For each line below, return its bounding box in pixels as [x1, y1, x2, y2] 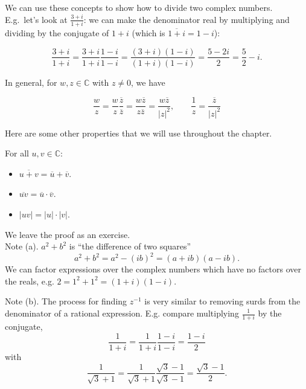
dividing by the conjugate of [5, 26, 109, 39]
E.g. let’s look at [5, 13, 68, 25]
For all [5, 147, 29, 159]
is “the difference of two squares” [69, 240, 191, 252]
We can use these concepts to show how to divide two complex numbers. [5, 1, 273, 13]
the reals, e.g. [5, 274, 54, 287]
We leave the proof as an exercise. [5, 228, 130, 240]
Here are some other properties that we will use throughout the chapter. [5, 126, 272, 139]
